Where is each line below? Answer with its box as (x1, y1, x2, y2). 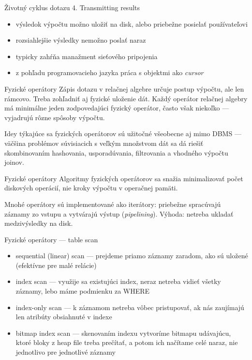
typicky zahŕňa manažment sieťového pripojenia (15, 51, 158, 61)
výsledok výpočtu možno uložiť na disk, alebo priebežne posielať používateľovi (15, 18, 248, 29)
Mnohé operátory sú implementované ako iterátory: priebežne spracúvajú (4, 199, 221, 209)
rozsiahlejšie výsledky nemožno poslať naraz (15, 35, 146, 45)
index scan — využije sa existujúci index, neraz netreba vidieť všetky (15, 276, 221, 286)
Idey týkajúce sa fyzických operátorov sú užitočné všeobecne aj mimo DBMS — (4, 128, 241, 139)
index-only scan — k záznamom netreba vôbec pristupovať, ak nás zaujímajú (15, 302, 244, 312)
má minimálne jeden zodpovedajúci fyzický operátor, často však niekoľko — (4, 103, 229, 113)
